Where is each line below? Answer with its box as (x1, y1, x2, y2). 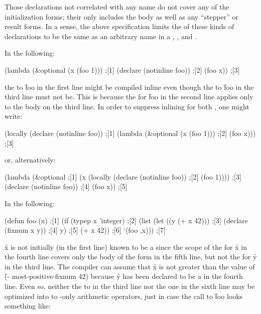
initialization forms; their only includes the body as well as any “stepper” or (5, 11, 239, 22)
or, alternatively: (5, 154, 56, 165)
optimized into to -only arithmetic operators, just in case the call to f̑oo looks (5, 290, 243, 301)
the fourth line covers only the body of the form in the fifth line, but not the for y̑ (5, 251, 257, 262)
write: (5, 111, 23, 121)
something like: (5, 300, 51, 311)
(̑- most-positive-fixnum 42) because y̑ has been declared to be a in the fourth (5, 271, 243, 281)
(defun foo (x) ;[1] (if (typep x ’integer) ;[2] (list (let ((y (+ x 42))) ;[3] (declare (5, 215, 248, 225)
